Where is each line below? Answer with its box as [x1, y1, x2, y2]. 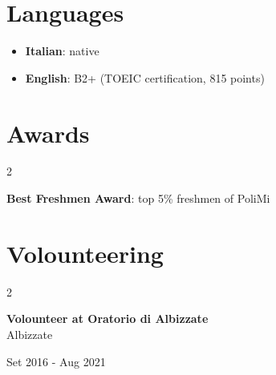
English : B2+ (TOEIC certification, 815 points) [25, 69, 265, 86]
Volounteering [6, 236, 164, 269]
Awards [6, 116, 90, 149]
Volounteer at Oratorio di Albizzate [6, 310, 209, 327]
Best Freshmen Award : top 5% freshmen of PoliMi [6, 190, 270, 207]
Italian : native [25, 42, 99, 59]
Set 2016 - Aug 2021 [6, 353, 106, 369]
